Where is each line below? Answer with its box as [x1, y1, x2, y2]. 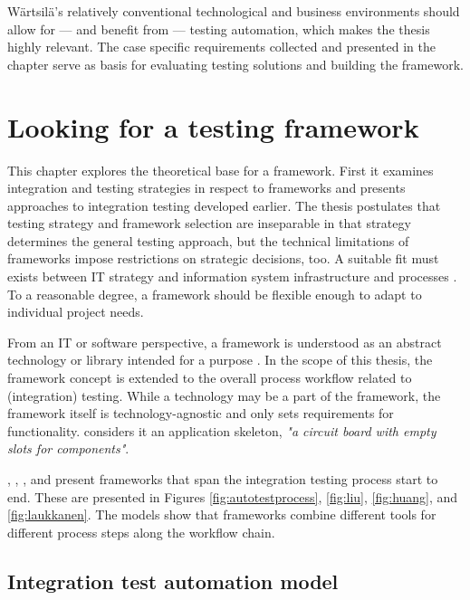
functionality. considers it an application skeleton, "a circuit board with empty [7, 421, 436, 440]
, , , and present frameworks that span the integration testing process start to [7, 470, 438, 488]
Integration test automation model [7, 567, 339, 595]
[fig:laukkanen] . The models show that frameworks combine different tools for [7, 505, 436, 524]
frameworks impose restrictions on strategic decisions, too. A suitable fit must [7, 249, 439, 268]
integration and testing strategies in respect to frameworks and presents [7, 178, 406, 197]
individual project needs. [7, 302, 144, 321]
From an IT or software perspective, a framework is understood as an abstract [7, 332, 442, 351]
